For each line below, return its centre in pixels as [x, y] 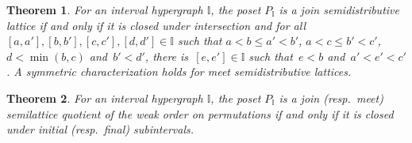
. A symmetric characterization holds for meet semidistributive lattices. [179, 71]
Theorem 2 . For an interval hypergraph [105, 98]
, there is [167, 56]
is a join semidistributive [339, 9]
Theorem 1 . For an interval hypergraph [105, 9]
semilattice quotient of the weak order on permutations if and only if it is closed [200, 113]
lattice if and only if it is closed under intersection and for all [156, 25]
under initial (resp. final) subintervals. [100, 129]
